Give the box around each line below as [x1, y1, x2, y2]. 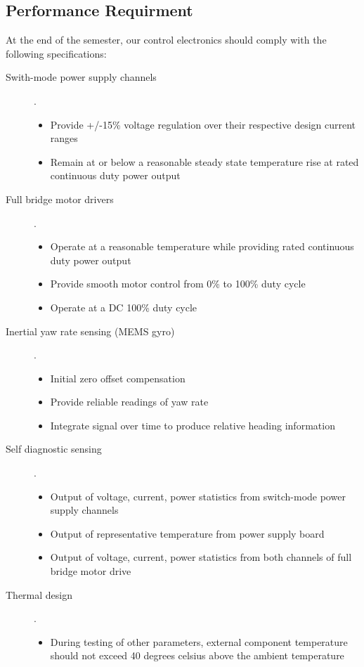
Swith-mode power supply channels [6, 70, 157, 84]
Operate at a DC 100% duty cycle [50, 299, 197, 314]
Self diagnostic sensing [6, 441, 102, 456]
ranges [50, 131, 78, 145]
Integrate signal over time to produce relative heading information [50, 417, 335, 432]
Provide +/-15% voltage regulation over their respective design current [50, 117, 356, 131]
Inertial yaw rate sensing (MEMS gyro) [6, 323, 175, 338]
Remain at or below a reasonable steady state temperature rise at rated [50, 154, 359, 169]
